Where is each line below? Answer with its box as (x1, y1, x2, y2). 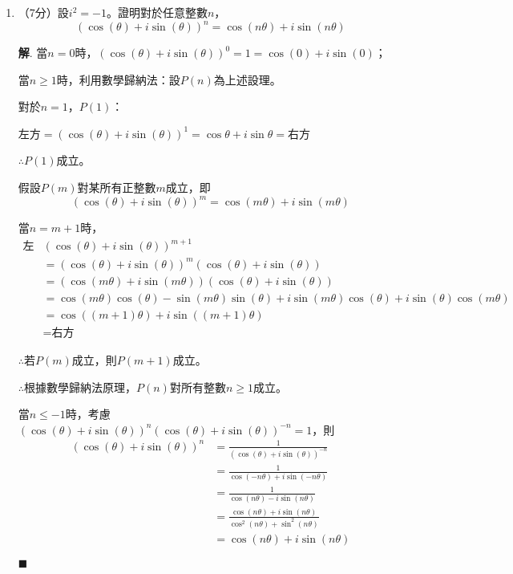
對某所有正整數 (77, 179, 156, 196)
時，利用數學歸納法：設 (56, 71, 180, 88)
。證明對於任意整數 (106, 4, 208, 20)
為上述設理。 (213, 71, 281, 88)
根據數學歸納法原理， (24, 378, 137, 395)
